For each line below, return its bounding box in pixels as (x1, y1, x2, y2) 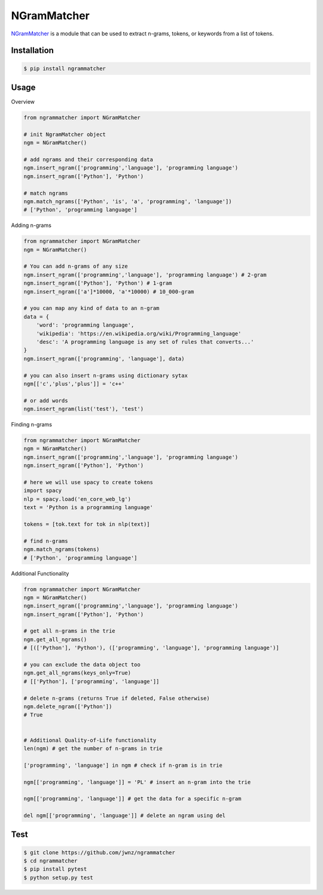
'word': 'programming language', (36, 322, 135, 329)
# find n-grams (23, 537, 68, 545)
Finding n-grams (11, 421, 52, 428)
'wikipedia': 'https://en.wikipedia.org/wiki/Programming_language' (36, 330, 242, 337)
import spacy (23, 487, 62, 494)
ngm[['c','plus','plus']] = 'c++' (23, 380, 125, 387)
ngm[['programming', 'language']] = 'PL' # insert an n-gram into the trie (23, 779, 251, 785)
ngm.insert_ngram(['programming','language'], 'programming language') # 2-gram (23, 271, 267, 278)
